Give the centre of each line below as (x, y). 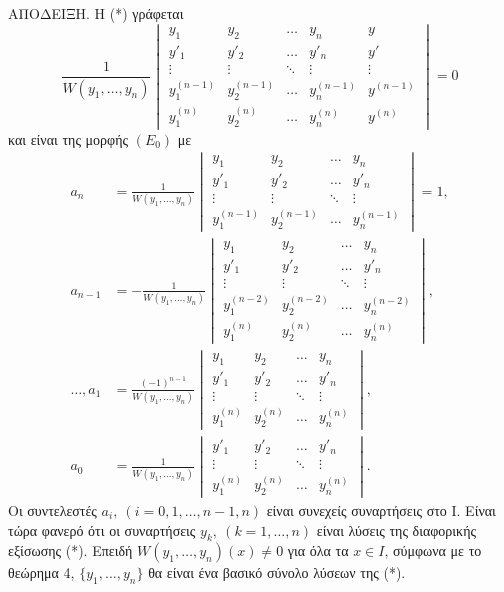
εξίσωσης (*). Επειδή (70, 550)
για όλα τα (318, 550)
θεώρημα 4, (41, 572)
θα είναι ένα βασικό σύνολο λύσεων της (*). (277, 572)
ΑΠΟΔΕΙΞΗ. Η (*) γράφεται (96, 13)
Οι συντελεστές (52, 509)
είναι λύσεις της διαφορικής (396, 529)
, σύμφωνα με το (433, 550)
